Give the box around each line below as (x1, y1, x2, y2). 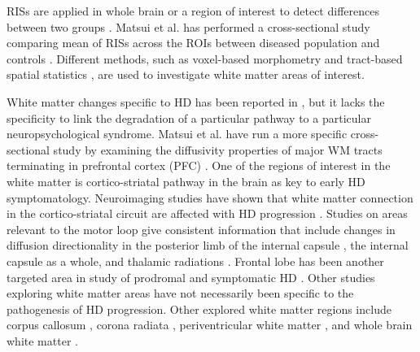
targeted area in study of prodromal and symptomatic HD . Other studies (7, 268, 375, 285)
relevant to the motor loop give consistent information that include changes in (7, 220, 396, 237)
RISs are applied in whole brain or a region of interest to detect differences (7, 2, 379, 19)
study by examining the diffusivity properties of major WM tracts (53, 141, 383, 158)
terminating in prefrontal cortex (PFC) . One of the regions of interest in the (7, 157, 391, 174)
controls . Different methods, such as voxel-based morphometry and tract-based (7, 50, 403, 67)
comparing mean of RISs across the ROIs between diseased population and (7, 34, 380, 51)
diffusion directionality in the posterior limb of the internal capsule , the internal (7, 237, 409, 254)
